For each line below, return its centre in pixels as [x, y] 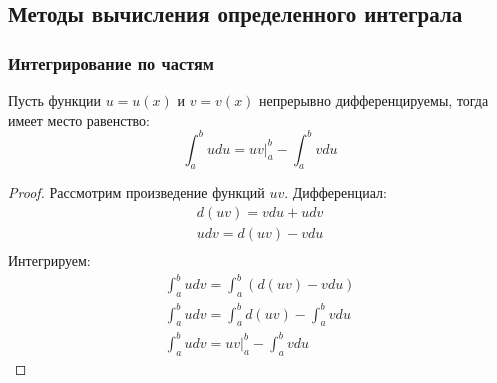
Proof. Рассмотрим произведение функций [136, 192]
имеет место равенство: [79, 119]
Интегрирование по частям [111, 62]
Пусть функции [54, 100]
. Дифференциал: [335, 192]
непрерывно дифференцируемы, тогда [374, 100]
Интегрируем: [49, 260]
